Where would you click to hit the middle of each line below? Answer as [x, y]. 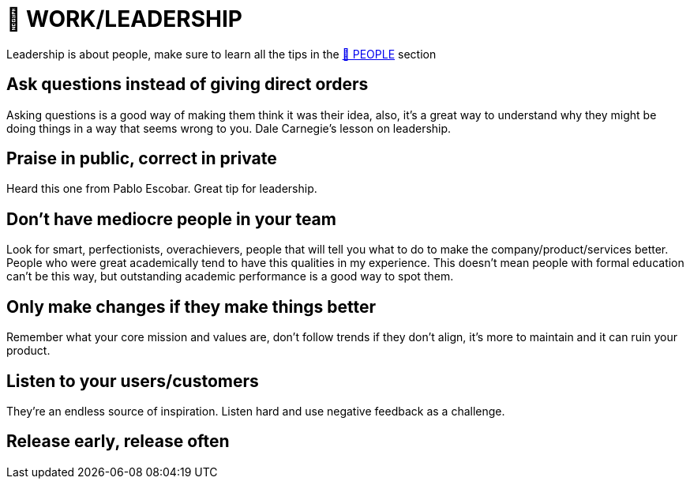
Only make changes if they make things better [191, 306]
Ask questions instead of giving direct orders [187, 85]
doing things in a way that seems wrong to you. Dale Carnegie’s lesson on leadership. [229, 128]
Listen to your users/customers [133, 381]
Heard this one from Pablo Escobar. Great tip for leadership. [162, 189]
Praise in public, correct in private [142, 159]
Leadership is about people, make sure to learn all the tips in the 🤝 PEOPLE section [221, 54]
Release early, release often [118, 442]
